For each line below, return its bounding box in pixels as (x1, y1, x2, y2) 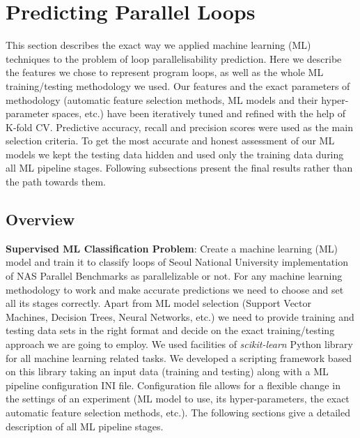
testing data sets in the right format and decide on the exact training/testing (6, 323, 335, 338)
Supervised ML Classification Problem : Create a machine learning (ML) (6, 241, 338, 255)
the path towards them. (6, 174, 107, 189)
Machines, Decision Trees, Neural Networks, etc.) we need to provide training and (6, 309, 354, 324)
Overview (6, 209, 75, 230)
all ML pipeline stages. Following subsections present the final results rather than (6, 160, 353, 175)
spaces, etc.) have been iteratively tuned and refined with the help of (52, 106, 345, 121)
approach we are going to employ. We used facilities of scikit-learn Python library (6, 337, 353, 352)
